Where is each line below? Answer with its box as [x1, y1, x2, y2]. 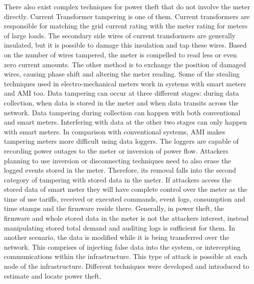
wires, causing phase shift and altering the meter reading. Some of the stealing [4, 69, 240, 79]
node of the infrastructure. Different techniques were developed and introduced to [4, 261, 249, 271]
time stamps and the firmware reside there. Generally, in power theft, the [4, 203, 224, 213]
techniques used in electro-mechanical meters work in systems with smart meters [4, 78, 246, 88]
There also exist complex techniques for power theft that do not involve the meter [4, 1, 251, 11]
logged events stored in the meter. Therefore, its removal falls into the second [4, 165, 236, 175]
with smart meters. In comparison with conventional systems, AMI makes [4, 126, 226, 136]
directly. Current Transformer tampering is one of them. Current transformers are [4, 11, 250, 21]
